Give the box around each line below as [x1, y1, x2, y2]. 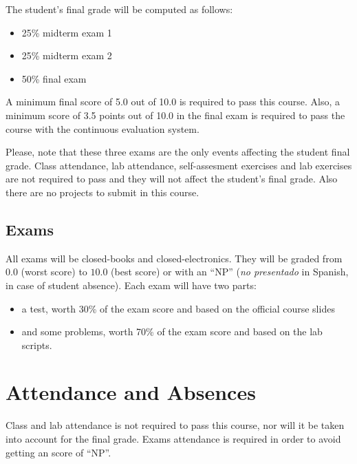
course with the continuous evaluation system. [6, 121, 199, 136]
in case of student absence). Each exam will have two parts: [6, 277, 257, 292]
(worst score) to [21, 264, 87, 279]
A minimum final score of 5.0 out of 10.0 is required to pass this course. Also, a [6, 94, 340, 109]
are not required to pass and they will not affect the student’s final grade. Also [6, 171, 338, 186]
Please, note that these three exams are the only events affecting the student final [6, 145, 350, 159]
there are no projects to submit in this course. [6, 184, 199, 199]
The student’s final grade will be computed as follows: [6, 2, 233, 16]
